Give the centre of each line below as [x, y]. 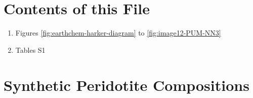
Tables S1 [30, 50]
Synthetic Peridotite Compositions [126, 85]
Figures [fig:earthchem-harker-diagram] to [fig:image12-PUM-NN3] [118, 33]
